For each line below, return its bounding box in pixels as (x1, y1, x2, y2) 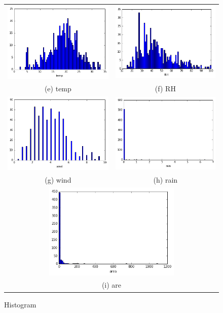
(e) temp (44, 83, 71, 94)
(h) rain (153, 174, 178, 185)
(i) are (101, 280, 122, 290)
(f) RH (155, 83, 176, 94)
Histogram (4, 299, 36, 309)
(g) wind (45, 174, 71, 185)
